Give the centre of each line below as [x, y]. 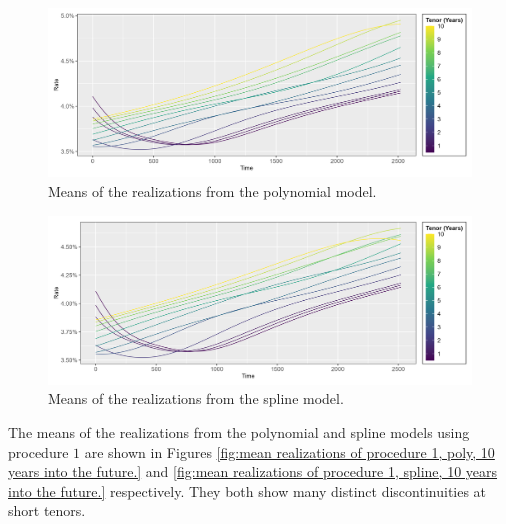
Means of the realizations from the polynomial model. [212, 190]
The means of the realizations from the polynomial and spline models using [239, 432]
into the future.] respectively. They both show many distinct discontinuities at [247, 490]
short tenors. [47, 510]
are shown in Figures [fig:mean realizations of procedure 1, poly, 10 [289, 451]
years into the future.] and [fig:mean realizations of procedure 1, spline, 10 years [253, 471]
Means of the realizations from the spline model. [196, 398]
